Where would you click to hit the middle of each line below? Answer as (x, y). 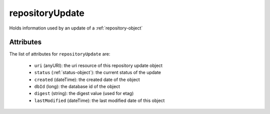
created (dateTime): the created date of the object (87, 79)
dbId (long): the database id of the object (77, 86)
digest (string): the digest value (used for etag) (84, 93)
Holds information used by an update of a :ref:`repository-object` (76, 28)
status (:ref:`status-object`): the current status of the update (98, 72)
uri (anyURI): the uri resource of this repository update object (98, 65)
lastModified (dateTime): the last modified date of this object (99, 100)
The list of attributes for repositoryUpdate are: (60, 54)
